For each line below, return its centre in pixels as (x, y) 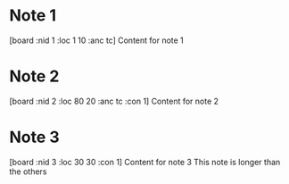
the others (28, 171)
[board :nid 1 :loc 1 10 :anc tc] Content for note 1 (97, 40)
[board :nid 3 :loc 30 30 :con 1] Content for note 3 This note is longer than (145, 162)
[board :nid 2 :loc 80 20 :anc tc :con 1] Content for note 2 (114, 101)
